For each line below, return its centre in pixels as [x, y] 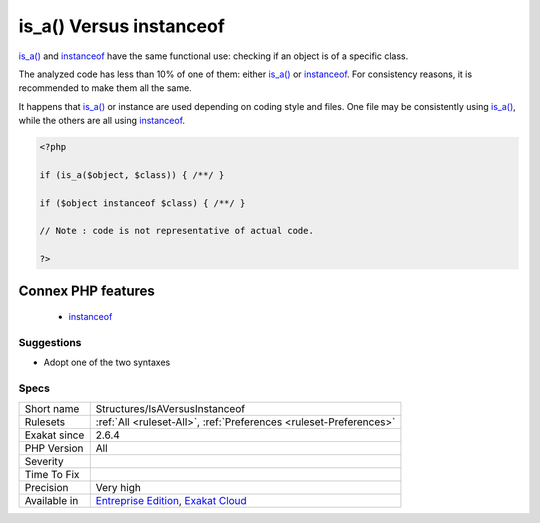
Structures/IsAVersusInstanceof [170, 408]
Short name [52, 408]
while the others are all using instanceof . [101, 121]
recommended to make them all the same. [105, 88]
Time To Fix [52, 474]
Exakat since [54, 435]
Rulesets [44, 422]
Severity [44, 461]
